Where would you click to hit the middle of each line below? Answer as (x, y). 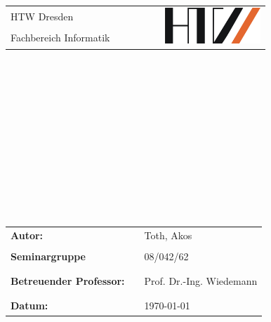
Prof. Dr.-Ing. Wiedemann (201, 281)
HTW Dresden (42, 16)
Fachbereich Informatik (60, 38)
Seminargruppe (48, 256)
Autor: (27, 235)
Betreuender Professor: (68, 281)
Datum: (29, 306)
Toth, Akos (168, 235)
